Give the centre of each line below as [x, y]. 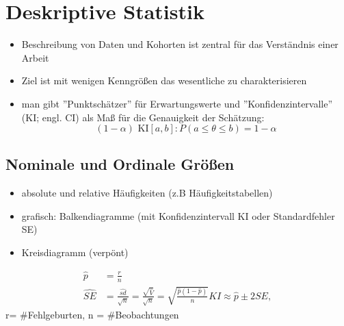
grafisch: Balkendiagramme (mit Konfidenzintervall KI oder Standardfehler [178, 215]
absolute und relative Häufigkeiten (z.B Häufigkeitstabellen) [147, 193]
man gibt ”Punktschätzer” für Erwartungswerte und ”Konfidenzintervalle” [177, 103]
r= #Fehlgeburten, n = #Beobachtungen [92, 314]
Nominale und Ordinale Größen [120, 164]
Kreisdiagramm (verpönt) [75, 252]
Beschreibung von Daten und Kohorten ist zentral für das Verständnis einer [180, 44]
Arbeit [35, 57]
